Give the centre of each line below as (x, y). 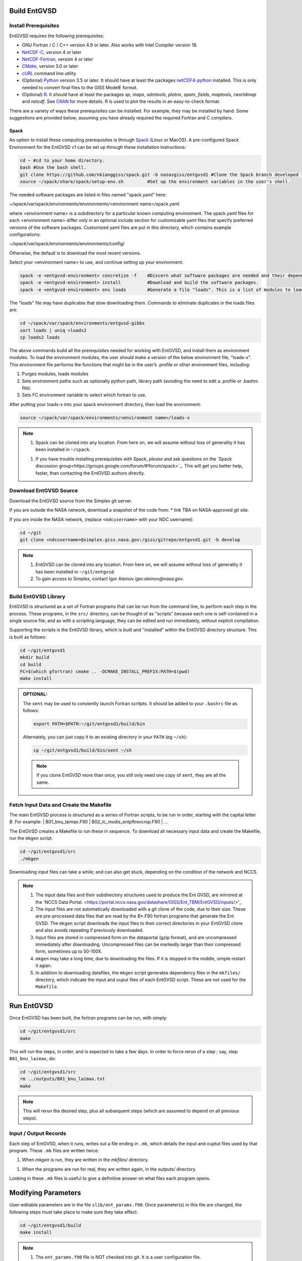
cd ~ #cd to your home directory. (62, 160)
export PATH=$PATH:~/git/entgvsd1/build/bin (89, 724)
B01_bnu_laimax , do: (32, 1059)
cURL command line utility (49, 73)
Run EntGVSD (31, 1006)
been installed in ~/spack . (63, 449)
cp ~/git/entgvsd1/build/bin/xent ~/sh (83, 751)
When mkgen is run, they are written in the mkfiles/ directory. (85, 1160)
